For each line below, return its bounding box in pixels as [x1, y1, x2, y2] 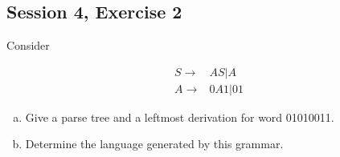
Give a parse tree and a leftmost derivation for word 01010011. [25, 108, 334, 125]
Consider [6, 37, 50, 54]
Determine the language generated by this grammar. [25, 135, 284, 152]
